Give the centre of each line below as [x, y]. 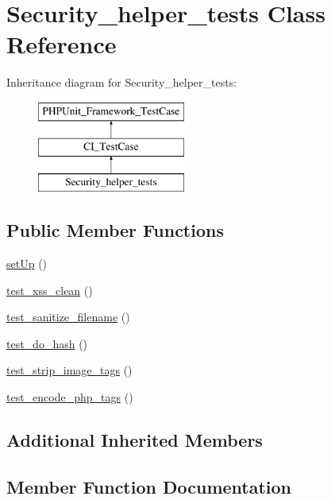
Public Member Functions [115, 230]
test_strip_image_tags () [69, 370]
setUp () [27, 264]
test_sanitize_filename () [68, 317]
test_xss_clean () [50, 290]
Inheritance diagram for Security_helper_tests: [122, 82]
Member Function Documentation [149, 486]
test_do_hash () [47, 343]
